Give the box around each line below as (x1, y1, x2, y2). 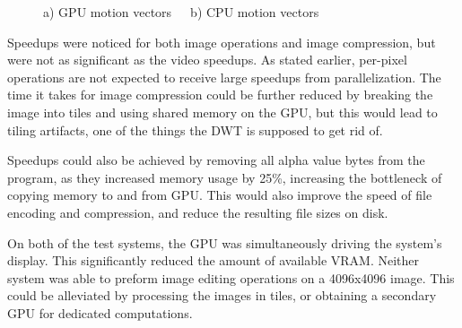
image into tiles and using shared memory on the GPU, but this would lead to (7, 102, 438, 121)
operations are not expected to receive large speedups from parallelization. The (7, 67, 441, 86)
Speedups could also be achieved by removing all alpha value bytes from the (7, 151, 425, 169)
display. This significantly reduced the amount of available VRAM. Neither (7, 251, 420, 270)
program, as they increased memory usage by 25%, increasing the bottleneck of (7, 168, 442, 186)
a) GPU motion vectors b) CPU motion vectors (43, 3, 319, 21)
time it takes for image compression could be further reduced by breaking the (7, 85, 433, 104)
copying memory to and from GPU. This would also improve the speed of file (7, 186, 432, 204)
